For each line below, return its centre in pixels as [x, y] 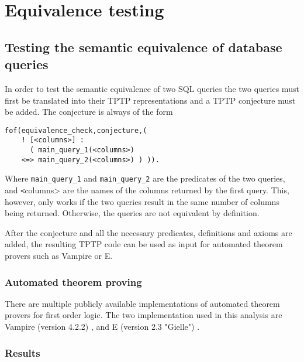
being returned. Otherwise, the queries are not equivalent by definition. [132, 213]
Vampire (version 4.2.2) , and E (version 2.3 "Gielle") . [102, 327]
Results [23, 352]
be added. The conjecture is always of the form [89, 112]
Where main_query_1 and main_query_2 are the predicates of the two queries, [145, 178]
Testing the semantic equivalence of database [144, 47]
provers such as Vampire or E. [59, 256]
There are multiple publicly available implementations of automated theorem [142, 303]
